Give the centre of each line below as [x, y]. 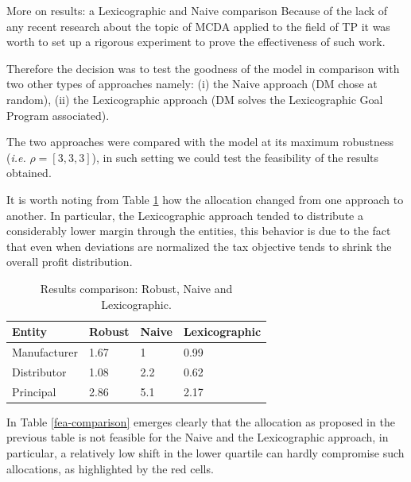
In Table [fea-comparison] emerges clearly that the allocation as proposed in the [201, 421]
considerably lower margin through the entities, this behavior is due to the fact [199, 231]
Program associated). [58, 115]
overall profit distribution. [70, 262]
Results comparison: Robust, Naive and [136, 288]
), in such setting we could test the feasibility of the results [235, 157]
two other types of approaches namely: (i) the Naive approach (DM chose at [192, 84]
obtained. [29, 173]
